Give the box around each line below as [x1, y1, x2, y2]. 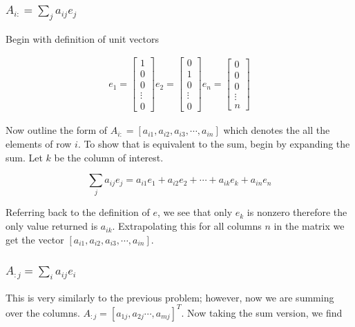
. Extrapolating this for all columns [112, 219, 262, 233]
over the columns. [6, 305, 80, 319]
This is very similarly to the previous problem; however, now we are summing [6, 290, 334, 304]
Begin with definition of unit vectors [6, 31, 159, 46]
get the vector [6, 232, 64, 246]
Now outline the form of [6, 123, 108, 137]
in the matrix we [274, 219, 345, 233]
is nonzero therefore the [247, 205, 347, 219]
